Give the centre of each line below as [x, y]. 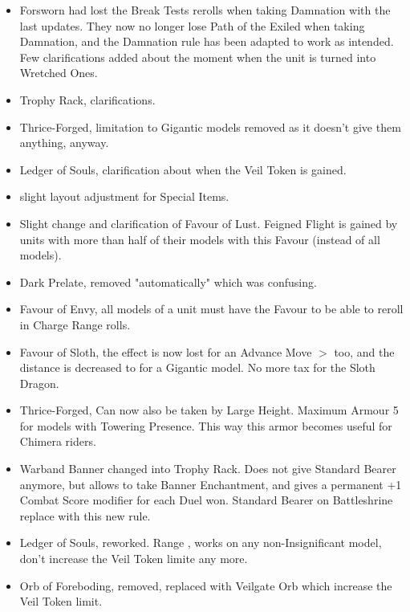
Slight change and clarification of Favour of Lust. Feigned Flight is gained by [209, 223]
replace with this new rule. [85, 515]
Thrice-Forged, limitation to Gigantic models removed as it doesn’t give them [210, 126]
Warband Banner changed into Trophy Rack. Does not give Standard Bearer [208, 469]
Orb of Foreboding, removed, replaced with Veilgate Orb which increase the [206, 585]
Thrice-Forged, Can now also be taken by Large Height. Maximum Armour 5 [209, 410]
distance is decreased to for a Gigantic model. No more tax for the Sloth [197, 367]
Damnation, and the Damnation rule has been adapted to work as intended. [207, 41]
